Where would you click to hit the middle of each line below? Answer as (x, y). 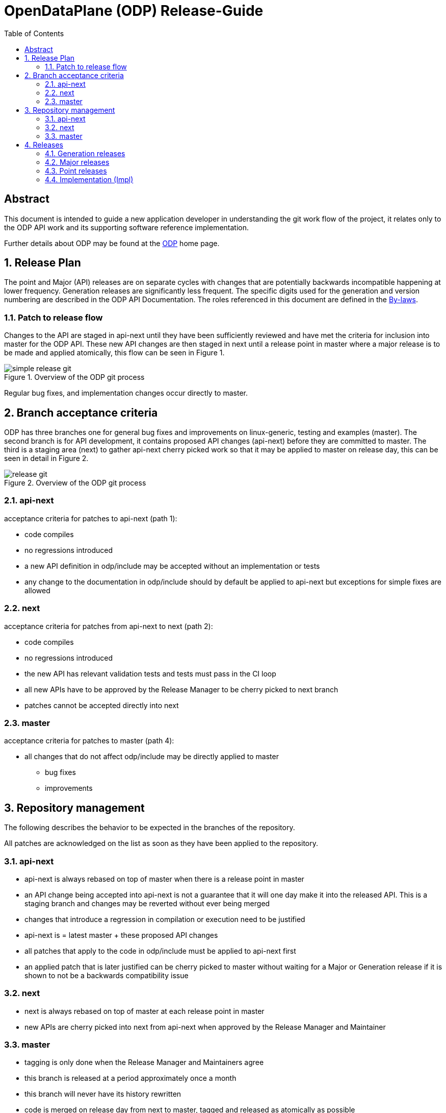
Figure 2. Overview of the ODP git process (75, 483)
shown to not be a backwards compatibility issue (107, 975)
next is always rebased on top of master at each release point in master (145, 1011)
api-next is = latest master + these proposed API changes (121, 935)
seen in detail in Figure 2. (46, 458)
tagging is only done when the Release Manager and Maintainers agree (144, 1062)
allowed (37, 590)
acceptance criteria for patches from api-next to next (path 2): (109, 626)
